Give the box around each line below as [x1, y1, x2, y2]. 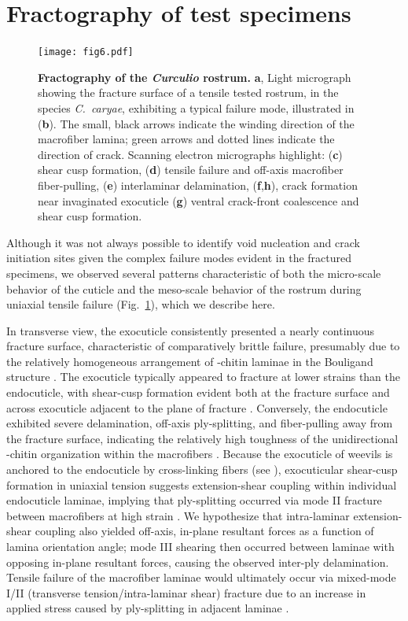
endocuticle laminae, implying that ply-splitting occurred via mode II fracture [6, 492, 382, 508]
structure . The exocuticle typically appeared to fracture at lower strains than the [6, 368, 401, 385]
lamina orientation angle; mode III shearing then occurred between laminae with [6, 538, 395, 554]
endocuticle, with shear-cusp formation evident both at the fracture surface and [6, 384, 390, 401]
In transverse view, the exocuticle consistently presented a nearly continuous [6, 322, 375, 338]
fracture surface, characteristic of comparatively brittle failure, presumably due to [6, 338, 400, 354]
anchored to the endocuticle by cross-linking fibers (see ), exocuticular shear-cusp [6, 461, 398, 478]
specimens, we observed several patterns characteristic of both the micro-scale [6, 264, 381, 281]
